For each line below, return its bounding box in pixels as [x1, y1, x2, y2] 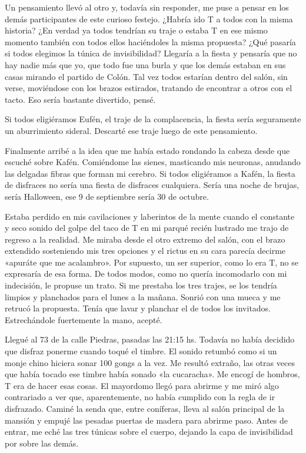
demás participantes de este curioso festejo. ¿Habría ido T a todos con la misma [5, 12, 293, 25]
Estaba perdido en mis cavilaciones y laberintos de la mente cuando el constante [5, 210, 295, 222]
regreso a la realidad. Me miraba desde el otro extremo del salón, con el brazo [5, 233, 285, 245]
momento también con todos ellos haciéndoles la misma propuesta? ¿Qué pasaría [5, 35, 296, 48]
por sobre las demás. [5, 437, 79, 449]
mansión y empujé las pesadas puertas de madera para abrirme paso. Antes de [5, 414, 288, 426]
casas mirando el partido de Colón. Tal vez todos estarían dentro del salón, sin [5, 70, 288, 82]
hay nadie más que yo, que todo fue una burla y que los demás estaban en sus [5, 58, 286, 71]
